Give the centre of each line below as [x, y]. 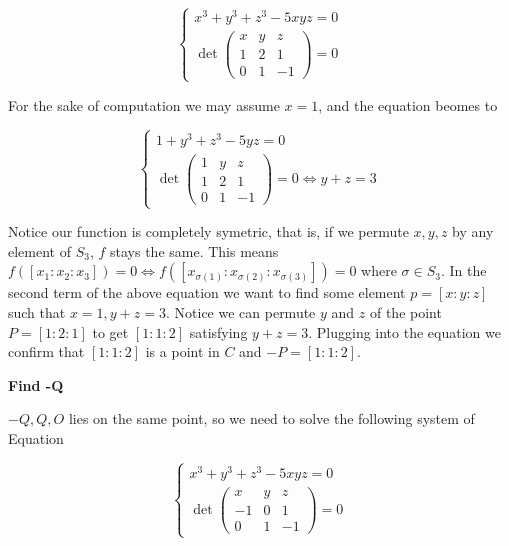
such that [37, 312]
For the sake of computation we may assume [144, 104]
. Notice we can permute [241, 312]
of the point [405, 312]
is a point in [182, 351]
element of [39, 250]
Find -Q [36, 384]
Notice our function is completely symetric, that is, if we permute [208, 231]
